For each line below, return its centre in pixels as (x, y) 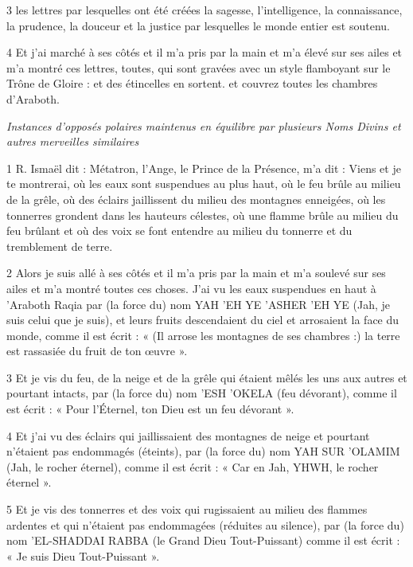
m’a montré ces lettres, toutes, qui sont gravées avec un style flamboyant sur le (199, 67)
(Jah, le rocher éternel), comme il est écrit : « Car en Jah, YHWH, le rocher (193, 466)
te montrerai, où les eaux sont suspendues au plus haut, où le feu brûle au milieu (204, 184)
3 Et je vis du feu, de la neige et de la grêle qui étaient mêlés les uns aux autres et (207, 377)
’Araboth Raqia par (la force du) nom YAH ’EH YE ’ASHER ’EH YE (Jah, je (199, 304)
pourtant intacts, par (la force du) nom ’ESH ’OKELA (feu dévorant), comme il (202, 393)
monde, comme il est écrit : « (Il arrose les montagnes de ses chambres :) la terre (203, 335)
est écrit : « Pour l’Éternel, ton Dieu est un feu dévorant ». (150, 409)
